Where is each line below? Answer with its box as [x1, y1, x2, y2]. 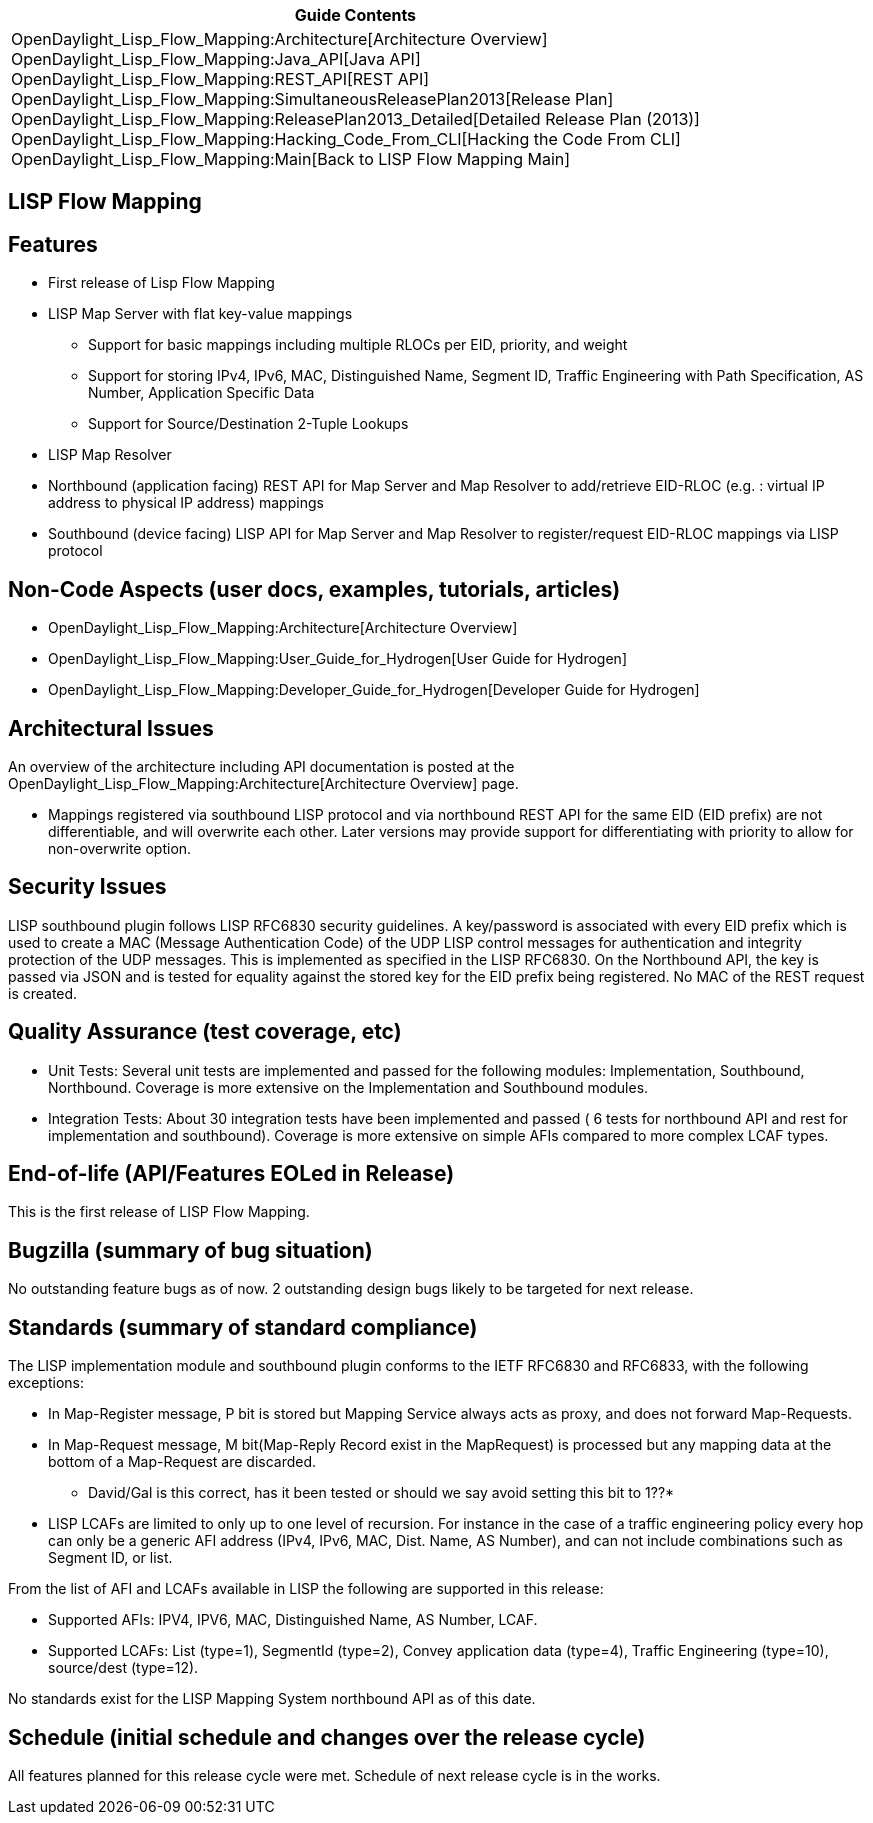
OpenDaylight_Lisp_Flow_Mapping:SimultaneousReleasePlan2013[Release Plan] [11, 89, 614, 109]
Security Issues [8, 874, 167, 900]
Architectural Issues [8, 715, 214, 741]
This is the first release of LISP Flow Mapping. [8, 1203, 310, 1221]
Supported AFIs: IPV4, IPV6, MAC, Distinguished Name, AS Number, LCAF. [48, 1611, 538, 1629]
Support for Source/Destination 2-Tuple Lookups [88, 415, 409, 433]
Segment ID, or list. [48, 1549, 173, 1567]
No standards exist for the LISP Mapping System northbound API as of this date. [8, 1690, 536, 1708]
